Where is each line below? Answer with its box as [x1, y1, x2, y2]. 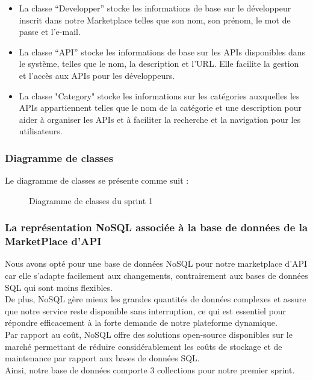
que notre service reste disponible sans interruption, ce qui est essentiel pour [5, 304, 287, 317]
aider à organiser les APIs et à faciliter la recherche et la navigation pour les [19, 113, 301, 125]
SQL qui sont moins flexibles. [5, 281, 113, 293]
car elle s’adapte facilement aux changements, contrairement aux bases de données [5, 269, 308, 282]
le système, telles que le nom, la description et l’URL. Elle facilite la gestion [19, 57, 299, 70]
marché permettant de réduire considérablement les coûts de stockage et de [5, 340, 282, 352]
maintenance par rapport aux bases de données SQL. [5, 352, 200, 364]
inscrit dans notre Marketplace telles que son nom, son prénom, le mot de [19, 13, 291, 26]
